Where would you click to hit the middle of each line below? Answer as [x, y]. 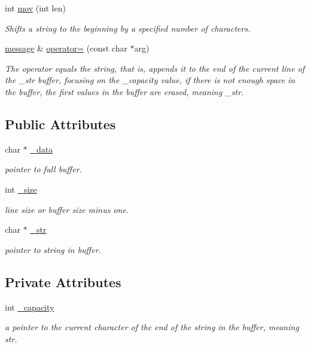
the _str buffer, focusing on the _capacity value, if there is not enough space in [150, 80]
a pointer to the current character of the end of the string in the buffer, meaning [152, 327]
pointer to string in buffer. [53, 249]
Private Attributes [63, 281]
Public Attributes [60, 124]
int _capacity [30, 307]
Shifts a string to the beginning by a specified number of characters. [128, 28]
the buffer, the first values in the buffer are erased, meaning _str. [124, 91]
